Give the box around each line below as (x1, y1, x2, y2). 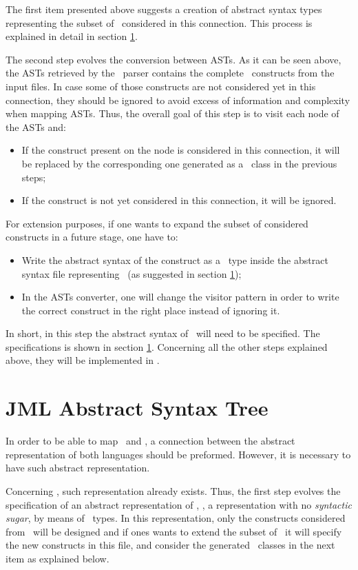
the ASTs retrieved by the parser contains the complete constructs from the (6, 65, 335, 80)
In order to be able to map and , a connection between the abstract (6, 434, 295, 448)
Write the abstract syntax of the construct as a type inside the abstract (21, 252, 328, 267)
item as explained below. (6, 551, 109, 565)
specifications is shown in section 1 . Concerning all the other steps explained (6, 339, 328, 354)
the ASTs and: (6, 119, 66, 134)
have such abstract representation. (6, 460, 150, 475)
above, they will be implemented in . (6, 353, 160, 367)
